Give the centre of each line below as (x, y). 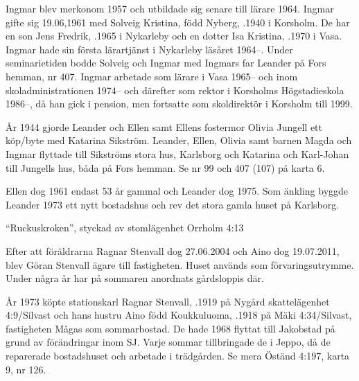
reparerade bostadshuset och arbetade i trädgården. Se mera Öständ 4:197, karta (178, 356)
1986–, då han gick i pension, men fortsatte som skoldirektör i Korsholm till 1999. (179, 104)
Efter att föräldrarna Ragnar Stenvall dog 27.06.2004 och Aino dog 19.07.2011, (173, 250)
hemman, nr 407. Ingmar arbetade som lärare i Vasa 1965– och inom (152, 76)
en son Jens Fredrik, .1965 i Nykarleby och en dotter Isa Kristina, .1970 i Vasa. (174, 36)
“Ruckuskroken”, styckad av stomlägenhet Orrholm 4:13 (125, 228)
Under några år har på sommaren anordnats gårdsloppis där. (135, 278)
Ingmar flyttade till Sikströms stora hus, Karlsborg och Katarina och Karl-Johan (177, 153)
